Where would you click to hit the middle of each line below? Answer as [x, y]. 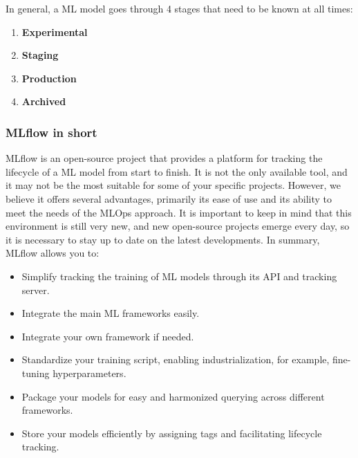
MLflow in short [51, 132]
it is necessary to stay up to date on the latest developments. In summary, [163, 239]
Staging [40, 55]
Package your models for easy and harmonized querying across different [173, 396]
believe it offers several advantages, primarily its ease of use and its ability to [169, 198]
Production [49, 78]
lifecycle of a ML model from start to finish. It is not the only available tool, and [177, 171]
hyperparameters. [89, 373]
